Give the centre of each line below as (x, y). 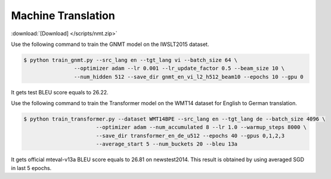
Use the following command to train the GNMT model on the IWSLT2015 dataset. (110, 44)
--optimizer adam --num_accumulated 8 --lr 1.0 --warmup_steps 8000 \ (201, 127)
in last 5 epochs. (31, 168)
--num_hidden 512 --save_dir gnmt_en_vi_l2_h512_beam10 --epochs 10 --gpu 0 (188, 77)
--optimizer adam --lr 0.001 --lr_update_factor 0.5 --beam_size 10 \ (179, 68)
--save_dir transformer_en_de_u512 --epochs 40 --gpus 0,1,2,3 (190, 135)
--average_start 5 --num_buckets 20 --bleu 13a (167, 144)
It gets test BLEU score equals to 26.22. (60, 92)
